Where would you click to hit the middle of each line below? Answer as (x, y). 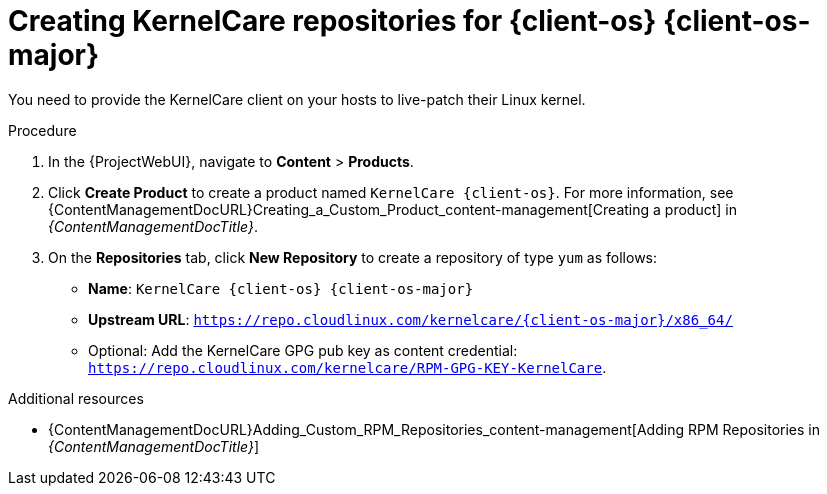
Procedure (42, 130)
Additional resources (76, 398)
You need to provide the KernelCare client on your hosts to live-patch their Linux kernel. (297, 99)
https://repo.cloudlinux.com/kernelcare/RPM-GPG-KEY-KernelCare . (347, 367)
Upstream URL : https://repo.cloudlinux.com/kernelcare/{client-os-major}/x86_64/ (410, 319)
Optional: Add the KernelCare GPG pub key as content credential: (303, 350)
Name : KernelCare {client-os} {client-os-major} (281, 288)
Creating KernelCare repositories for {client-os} (332, 21)
